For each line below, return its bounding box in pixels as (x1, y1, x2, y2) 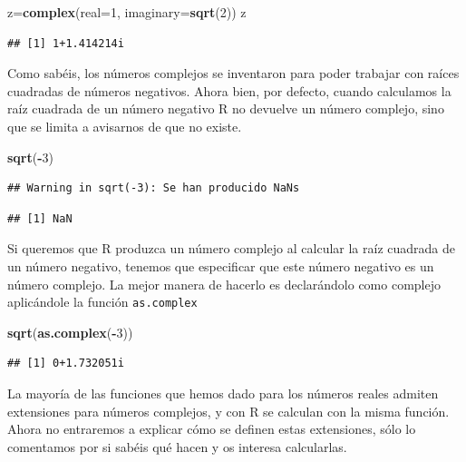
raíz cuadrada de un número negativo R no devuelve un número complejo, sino (7, 99, 444, 118)
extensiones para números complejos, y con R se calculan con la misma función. (7, 401, 450, 420)
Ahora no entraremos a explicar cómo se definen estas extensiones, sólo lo (7, 419, 416, 438)
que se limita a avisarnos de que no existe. (7, 116, 242, 135)
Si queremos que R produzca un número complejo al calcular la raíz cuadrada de (7, 239, 456, 258)
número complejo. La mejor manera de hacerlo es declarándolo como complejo (7, 274, 441, 293)
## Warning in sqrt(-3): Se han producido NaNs (7, 182, 300, 195)
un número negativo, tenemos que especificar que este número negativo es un (7, 256, 434, 275)
